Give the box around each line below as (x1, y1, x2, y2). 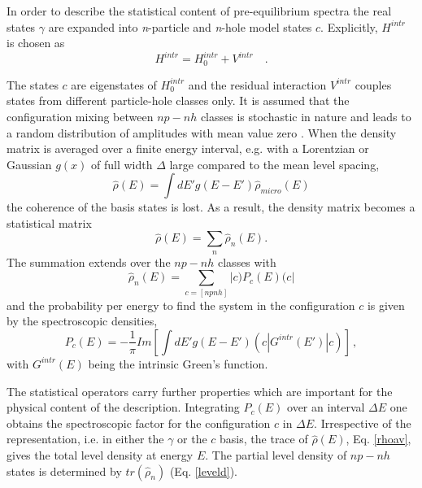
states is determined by (7, 462, 122, 479)
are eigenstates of (71, 76, 157, 93)
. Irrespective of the (314, 414, 411, 431)
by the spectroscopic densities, (7, 312, 158, 329)
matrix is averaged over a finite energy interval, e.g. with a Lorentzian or (7, 140, 369, 157)
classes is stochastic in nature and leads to (200, 107, 411, 124)
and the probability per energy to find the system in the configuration (7, 296, 355, 313)
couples (355, 76, 392, 93)
